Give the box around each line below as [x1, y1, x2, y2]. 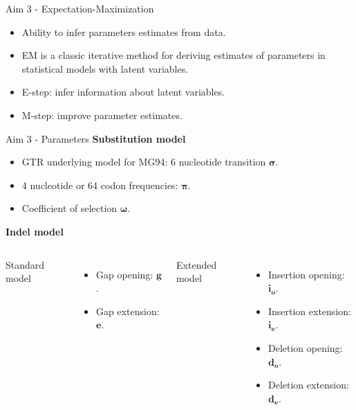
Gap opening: [96, 267, 153, 281]
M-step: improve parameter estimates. [21, 107, 182, 122]
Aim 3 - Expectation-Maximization [6, 1, 154, 15]
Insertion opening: [268, 267, 345, 281]
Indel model [6, 224, 64, 238]
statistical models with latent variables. [21, 61, 189, 75]
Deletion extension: [268, 377, 349, 392]
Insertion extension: [268, 303, 351, 318]
